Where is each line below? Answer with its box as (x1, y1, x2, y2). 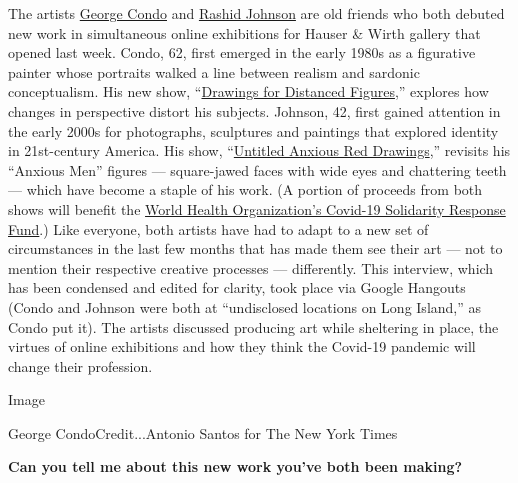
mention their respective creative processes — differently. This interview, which (8, 257, 494, 278)
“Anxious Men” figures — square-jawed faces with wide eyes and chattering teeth (8, 159, 507, 180)
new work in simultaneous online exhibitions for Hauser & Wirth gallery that (8, 22, 481, 43)
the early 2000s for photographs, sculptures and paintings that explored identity (8, 120, 499, 141)
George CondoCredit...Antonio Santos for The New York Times (8, 422, 398, 443)
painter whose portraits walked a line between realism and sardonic (8, 61, 420, 82)
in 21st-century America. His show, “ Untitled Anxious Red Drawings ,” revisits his (8, 140, 511, 161)
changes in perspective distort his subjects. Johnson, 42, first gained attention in (8, 100, 501, 121)
